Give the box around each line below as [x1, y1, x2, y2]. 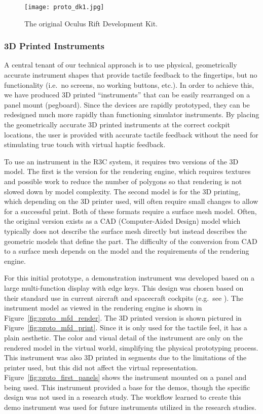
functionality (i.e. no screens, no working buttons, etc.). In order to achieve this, [4, 79, 254, 90]
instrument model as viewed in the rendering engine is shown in [4, 302, 202, 313]
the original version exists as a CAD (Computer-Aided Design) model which [4, 216, 241, 226]
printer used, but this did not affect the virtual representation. [4, 362, 198, 372]
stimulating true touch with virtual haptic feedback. [4, 139, 166, 150]
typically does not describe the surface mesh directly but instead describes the [4, 225, 247, 236]
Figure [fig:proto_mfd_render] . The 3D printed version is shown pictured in [4, 312, 242, 323]
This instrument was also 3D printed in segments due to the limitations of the [4, 352, 247, 363]
